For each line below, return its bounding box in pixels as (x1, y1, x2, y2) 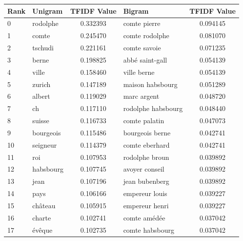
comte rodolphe (123, 30, 169, 41)
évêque (32, 224, 53, 235)
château (32, 200, 56, 210)
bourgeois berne (123, 127, 171, 137)
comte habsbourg (123, 224, 174, 235)
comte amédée (123, 212, 165, 222)
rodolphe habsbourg (123, 103, 183, 113)
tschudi (32, 43, 54, 53)
